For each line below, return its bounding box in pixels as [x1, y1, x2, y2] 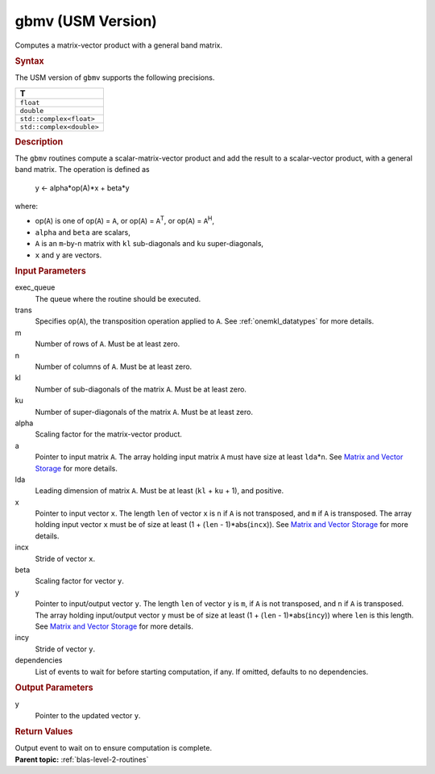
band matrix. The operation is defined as [14, 165, 150, 174]
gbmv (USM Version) [14, 12, 157, 30]
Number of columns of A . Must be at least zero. [35, 362, 193, 371]
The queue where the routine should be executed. [35, 294, 201, 303]
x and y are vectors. [35, 250, 102, 260]
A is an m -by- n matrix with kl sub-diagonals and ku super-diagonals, [35, 239, 264, 249]
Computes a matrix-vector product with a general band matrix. [14, 40, 223, 50]
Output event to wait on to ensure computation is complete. [14, 743, 213, 753]
